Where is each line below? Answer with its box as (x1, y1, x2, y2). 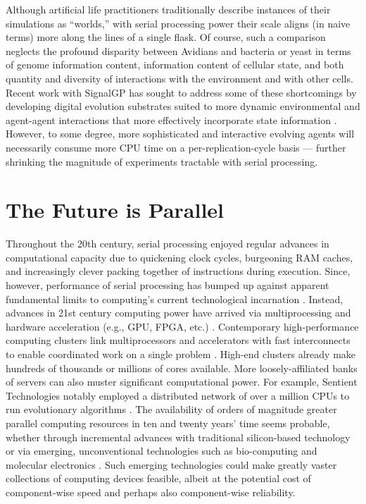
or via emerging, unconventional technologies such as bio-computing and (6, 443, 317, 458)
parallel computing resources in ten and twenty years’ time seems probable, (6, 415, 330, 430)
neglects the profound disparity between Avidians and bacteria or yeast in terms (6, 43, 351, 58)
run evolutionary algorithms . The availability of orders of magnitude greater (6, 402, 337, 417)
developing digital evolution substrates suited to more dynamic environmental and (6, 99, 360, 113)
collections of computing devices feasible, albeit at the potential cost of (6, 471, 311, 486)
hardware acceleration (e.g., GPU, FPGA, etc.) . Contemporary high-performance (6, 319, 359, 333)
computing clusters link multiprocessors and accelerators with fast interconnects (6, 333, 351, 348)
